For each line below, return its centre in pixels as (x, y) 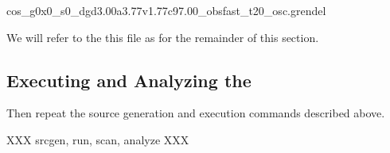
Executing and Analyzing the (129, 80)
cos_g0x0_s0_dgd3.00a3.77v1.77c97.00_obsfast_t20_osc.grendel (166, 10)
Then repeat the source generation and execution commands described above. (196, 113)
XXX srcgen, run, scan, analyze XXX (98, 139)
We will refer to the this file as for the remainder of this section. (163, 37)
